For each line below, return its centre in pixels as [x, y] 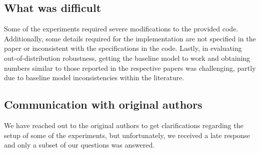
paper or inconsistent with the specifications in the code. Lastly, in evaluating [123, 48]
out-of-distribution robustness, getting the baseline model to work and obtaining [127, 58]
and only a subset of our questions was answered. [79, 145]
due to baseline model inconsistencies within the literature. [94, 77]
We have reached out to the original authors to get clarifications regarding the [124, 125]
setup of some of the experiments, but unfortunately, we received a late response [127, 135]
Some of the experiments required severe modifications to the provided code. [121, 29]
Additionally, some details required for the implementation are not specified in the [130, 38]
